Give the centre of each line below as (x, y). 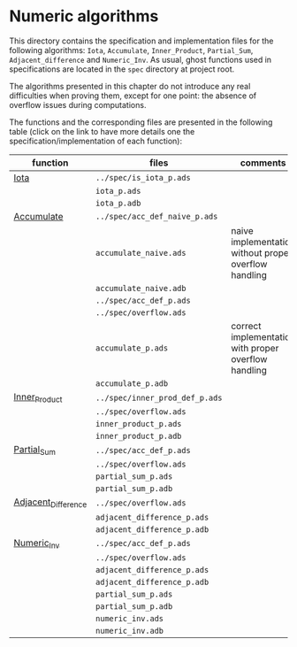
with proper (255, 348)
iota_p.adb (118, 203)
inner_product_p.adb (139, 436)
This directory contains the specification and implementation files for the (141, 41)
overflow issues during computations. (78, 104)
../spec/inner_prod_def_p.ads (159, 397)
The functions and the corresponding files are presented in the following (141, 122)
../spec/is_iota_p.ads (144, 177)
